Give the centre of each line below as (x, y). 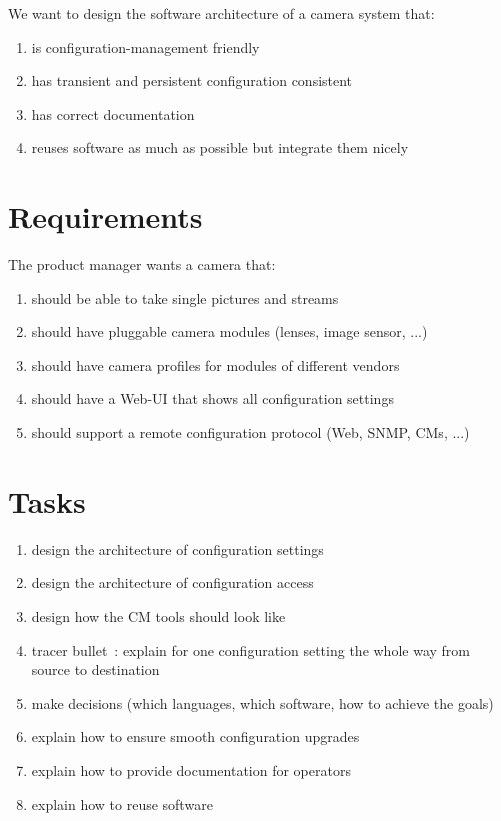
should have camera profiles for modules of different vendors (215, 364)
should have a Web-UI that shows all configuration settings (212, 398)
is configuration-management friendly (145, 46)
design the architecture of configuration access (172, 582)
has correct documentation (113, 113)
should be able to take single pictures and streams (185, 297)
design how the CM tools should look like (158, 615)
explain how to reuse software (122, 803)
